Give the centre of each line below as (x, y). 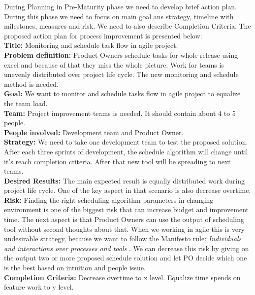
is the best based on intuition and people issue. (75, 268)
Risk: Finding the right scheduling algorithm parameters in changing (109, 200)
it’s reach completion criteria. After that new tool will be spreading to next (117, 161)
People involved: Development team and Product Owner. (94, 132)
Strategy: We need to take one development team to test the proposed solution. (126, 142)
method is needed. (31, 84)
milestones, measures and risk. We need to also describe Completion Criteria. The (127, 26)
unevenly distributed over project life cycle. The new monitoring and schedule (121, 74)
